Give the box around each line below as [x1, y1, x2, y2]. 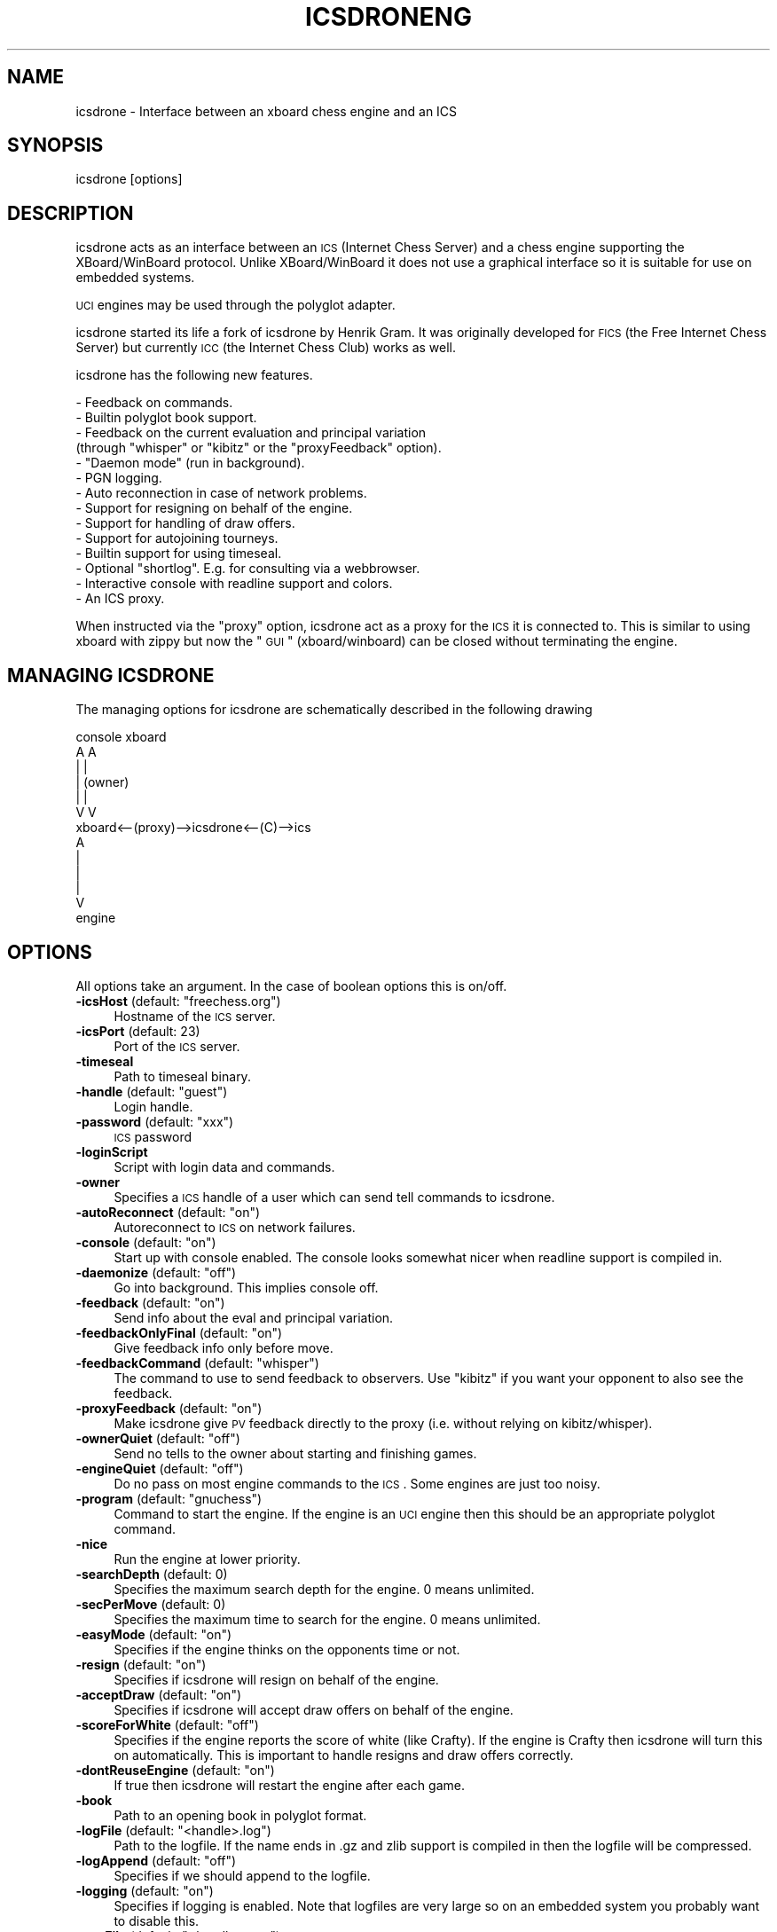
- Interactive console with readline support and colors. [75, 576, 393, 592]
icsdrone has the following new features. [75, 367, 313, 383]
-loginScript [75, 1143, 148, 1159]
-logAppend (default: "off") [75, 1852, 237, 1868]
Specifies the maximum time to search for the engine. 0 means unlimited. [114, 1611, 541, 1627]
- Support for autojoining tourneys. [75, 530, 279, 546]
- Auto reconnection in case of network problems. [75, 485, 367, 501]
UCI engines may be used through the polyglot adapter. [75, 297, 396, 313]
